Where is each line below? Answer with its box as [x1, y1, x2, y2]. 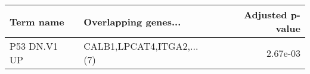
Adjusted [243, 8, 287, 21]
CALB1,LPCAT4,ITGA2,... [83, 39, 199, 53]
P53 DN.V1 [10, 39, 58, 53]
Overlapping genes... [83, 14, 181, 28]
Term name [10, 14, 64, 28]
